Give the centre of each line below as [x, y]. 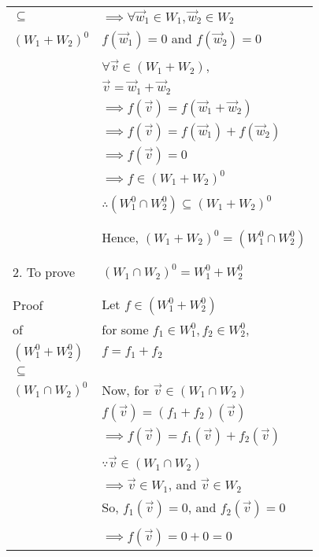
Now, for [126, 389]
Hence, [120, 237]
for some [125, 329]
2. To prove [44, 271]
